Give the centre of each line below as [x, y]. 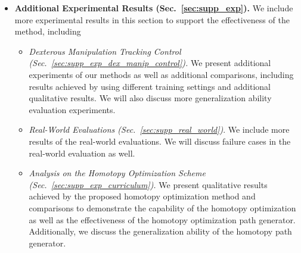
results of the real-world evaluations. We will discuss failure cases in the [160, 141]
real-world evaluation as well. [82, 153]
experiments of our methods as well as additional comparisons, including [161, 74]
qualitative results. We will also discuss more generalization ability [150, 98]
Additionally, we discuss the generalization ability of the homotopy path [160, 231]
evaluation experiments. [72, 109]
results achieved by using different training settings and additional [150, 86]
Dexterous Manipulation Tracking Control [105, 51]
